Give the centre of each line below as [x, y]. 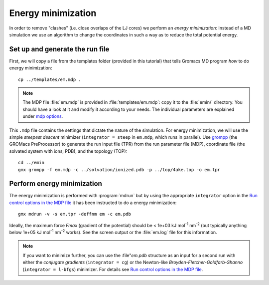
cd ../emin [31, 163]
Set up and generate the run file [59, 49]
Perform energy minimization [56, 184]
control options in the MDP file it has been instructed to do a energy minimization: [93, 203]
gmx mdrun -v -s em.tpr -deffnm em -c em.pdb [75, 214]
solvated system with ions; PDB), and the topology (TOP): [68, 151]
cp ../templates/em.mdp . [50, 79]
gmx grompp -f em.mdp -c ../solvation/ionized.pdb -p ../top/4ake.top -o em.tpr [119, 169]
